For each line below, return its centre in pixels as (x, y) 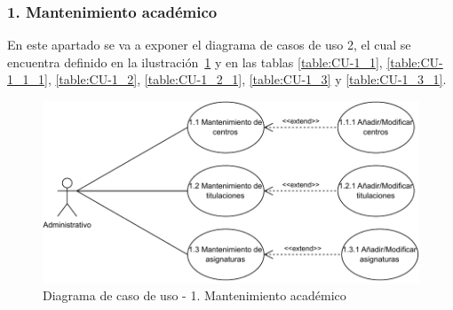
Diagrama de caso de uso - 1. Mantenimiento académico (195, 295)
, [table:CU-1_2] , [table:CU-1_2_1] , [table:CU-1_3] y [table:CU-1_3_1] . (247, 79)
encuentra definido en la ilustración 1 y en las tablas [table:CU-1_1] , (195, 62)
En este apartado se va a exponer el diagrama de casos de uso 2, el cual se (209, 45)
